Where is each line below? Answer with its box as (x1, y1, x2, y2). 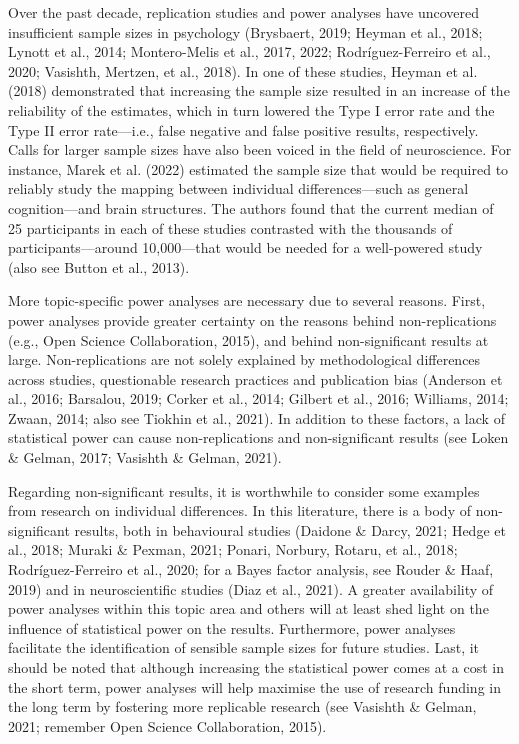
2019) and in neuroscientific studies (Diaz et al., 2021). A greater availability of (8, 578, 494, 599)
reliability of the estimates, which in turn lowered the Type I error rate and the (8, 99, 495, 120)
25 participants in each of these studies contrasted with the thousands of (8, 217, 453, 238)
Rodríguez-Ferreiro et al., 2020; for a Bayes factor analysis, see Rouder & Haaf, (8, 559, 494, 580)
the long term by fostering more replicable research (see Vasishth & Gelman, (8, 696, 477, 717)
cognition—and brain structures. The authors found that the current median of (8, 197, 494, 218)
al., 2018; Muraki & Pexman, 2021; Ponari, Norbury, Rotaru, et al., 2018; (8, 539, 458, 560)
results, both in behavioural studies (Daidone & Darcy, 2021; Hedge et (74, 519, 506, 540)
